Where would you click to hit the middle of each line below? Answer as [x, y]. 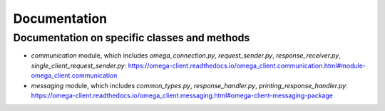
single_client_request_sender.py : [79, 65]
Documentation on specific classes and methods [132, 38]
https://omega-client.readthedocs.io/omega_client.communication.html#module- [247, 65]
